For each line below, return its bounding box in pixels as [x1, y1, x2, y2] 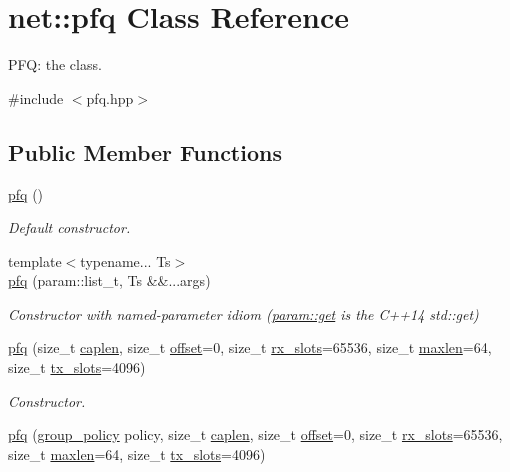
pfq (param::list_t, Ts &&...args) [8, 270, 211, 291]
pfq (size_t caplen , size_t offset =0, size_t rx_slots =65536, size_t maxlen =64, [8, 337, 492, 358]
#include [8, 87, 64, 108]
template [8, 250, 62, 271]
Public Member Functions [8, 136, 282, 167]
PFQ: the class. [8, 54, 102, 75]
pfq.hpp [86, 87, 134, 108]
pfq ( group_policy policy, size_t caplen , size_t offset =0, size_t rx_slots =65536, [8, 424, 503, 445]
